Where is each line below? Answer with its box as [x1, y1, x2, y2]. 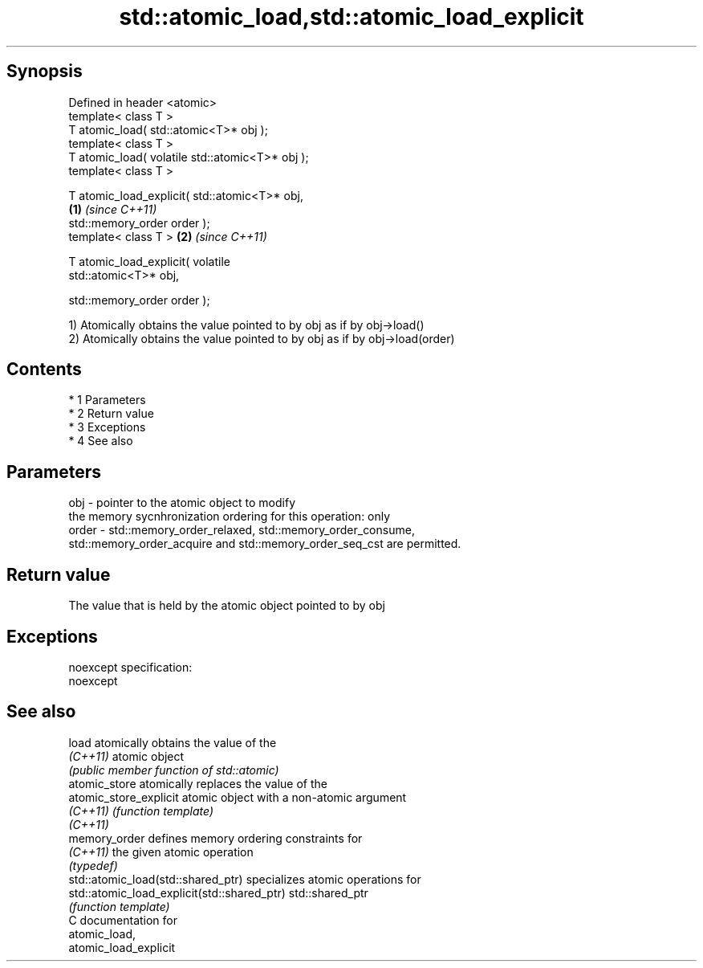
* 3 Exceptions [68, 420, 146, 435]
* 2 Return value [68, 406, 154, 421]
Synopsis [6, 61, 83, 82]
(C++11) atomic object [68, 749, 185, 763]
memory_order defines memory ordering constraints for [68, 831, 363, 845]
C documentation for [68, 913, 178, 927]
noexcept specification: [68, 660, 193, 674]
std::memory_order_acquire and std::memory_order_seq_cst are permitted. [68, 537, 461, 551]
